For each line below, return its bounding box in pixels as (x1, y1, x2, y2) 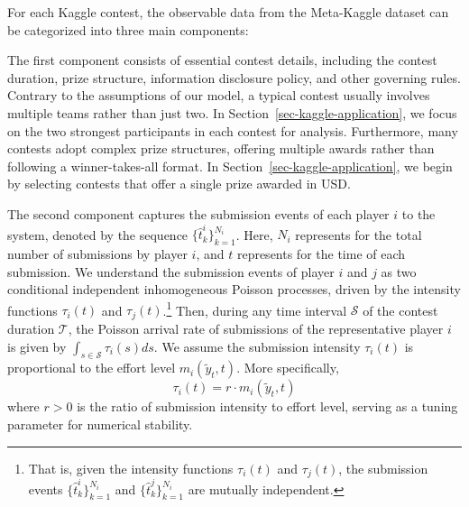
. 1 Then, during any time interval (162, 298, 347, 319)
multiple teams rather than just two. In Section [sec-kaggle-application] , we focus (7, 103, 457, 122)
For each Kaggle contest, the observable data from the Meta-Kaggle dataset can (7, 3, 449, 21)
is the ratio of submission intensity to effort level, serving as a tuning (77, 397, 458, 416)
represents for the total (295, 225, 422, 244)
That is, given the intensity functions (28, 458, 234, 477)
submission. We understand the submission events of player (7, 262, 335, 281)
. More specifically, (236, 358, 339, 377)
